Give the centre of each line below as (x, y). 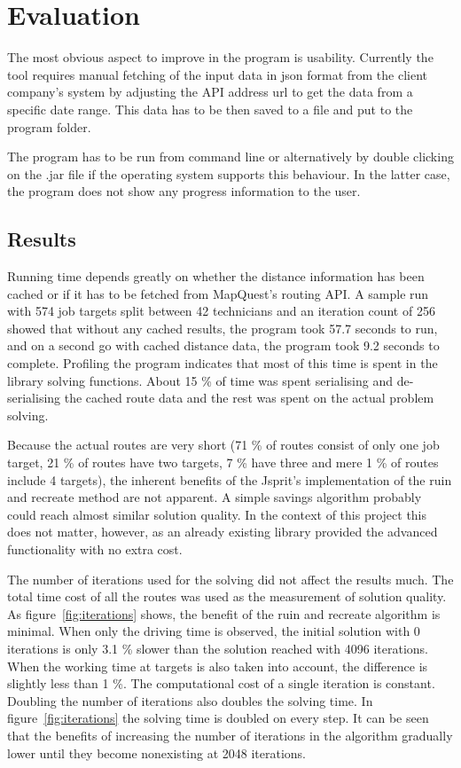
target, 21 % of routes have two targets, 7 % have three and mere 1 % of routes (223, 462)
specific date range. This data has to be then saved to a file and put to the (210, 109)
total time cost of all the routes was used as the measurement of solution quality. (227, 596)
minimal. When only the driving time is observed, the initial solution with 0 (214, 631)
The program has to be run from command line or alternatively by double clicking (230, 157)
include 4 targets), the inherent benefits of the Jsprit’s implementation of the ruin (230, 479)
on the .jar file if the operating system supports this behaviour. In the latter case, (229, 173)
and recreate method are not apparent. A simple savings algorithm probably (215, 497)
